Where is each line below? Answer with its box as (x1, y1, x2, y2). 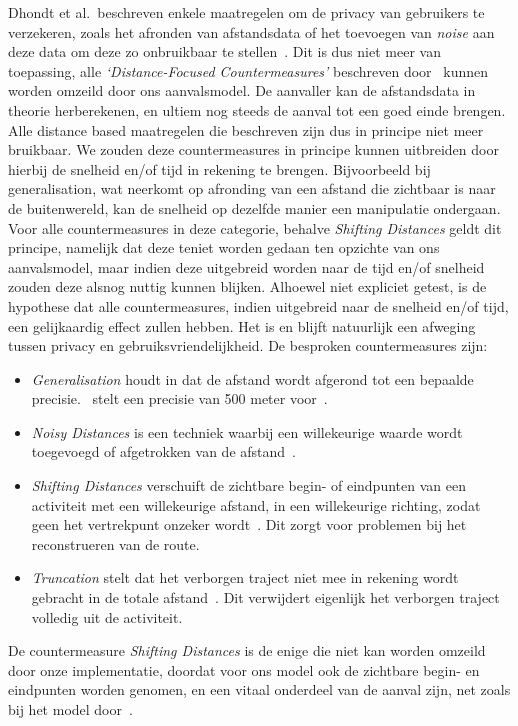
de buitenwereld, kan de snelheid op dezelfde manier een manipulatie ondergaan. (8, 197, 501, 218)
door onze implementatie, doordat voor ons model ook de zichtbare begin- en (8, 659, 480, 680)
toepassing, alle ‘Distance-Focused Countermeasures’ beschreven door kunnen (8, 60, 489, 81)
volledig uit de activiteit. (31, 606, 183, 627)
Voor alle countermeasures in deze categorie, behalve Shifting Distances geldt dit (8, 217, 502, 238)
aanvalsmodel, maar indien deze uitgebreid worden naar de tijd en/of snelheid (8, 256, 485, 277)
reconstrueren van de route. (31, 533, 200, 554)
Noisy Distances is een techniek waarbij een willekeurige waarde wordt (31, 421, 463, 442)
